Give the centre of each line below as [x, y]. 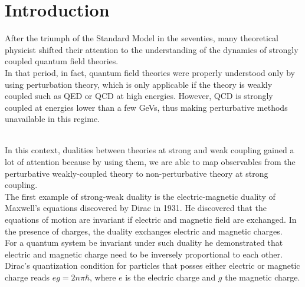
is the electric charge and [170, 277]
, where [103, 277]
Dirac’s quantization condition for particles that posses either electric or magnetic [152, 265]
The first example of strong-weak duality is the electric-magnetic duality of [140, 196]
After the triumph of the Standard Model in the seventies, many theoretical [142, 38]
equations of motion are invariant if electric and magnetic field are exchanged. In [151, 220]
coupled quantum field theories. [62, 61]
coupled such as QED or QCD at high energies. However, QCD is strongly [139, 96]
